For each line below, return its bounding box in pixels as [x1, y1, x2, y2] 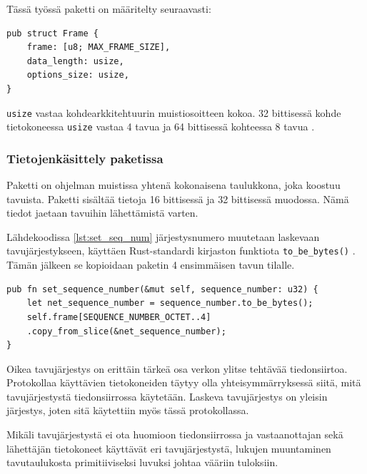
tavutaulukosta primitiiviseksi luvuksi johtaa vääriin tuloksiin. [6, 455, 278, 470]
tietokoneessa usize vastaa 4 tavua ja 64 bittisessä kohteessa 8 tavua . [6, 119, 315, 134]
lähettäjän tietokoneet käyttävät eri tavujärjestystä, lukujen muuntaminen [6, 440, 331, 455]
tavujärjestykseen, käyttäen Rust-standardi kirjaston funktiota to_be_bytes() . [6, 243, 356, 258]
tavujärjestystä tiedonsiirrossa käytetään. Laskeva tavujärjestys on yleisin [6, 388, 328, 403]
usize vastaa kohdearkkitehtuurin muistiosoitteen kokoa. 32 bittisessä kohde [6, 105, 341, 120]
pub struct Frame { [6, 28, 99, 38]
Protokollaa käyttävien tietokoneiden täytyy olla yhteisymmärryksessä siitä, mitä [6, 375, 361, 390]
